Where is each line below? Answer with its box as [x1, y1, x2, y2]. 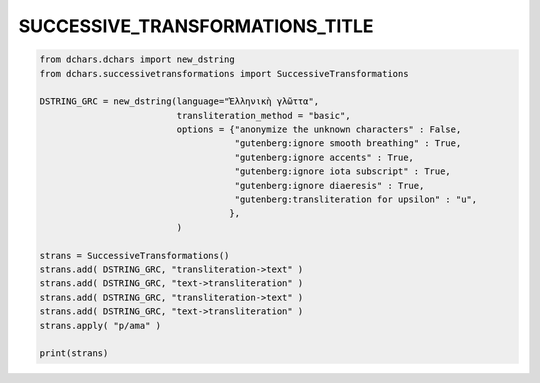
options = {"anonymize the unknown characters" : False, [176, 124, 462, 135]
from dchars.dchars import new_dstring [39, 54, 235, 65]
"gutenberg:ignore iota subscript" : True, [234, 166, 452, 177]
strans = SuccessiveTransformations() [39, 250, 230, 261]
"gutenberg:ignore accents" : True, [234, 151, 415, 163]
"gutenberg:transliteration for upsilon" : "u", [234, 194, 478, 205]
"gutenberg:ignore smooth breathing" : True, [234, 138, 462, 149]
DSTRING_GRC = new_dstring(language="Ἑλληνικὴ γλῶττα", [39, 96, 320, 107]
